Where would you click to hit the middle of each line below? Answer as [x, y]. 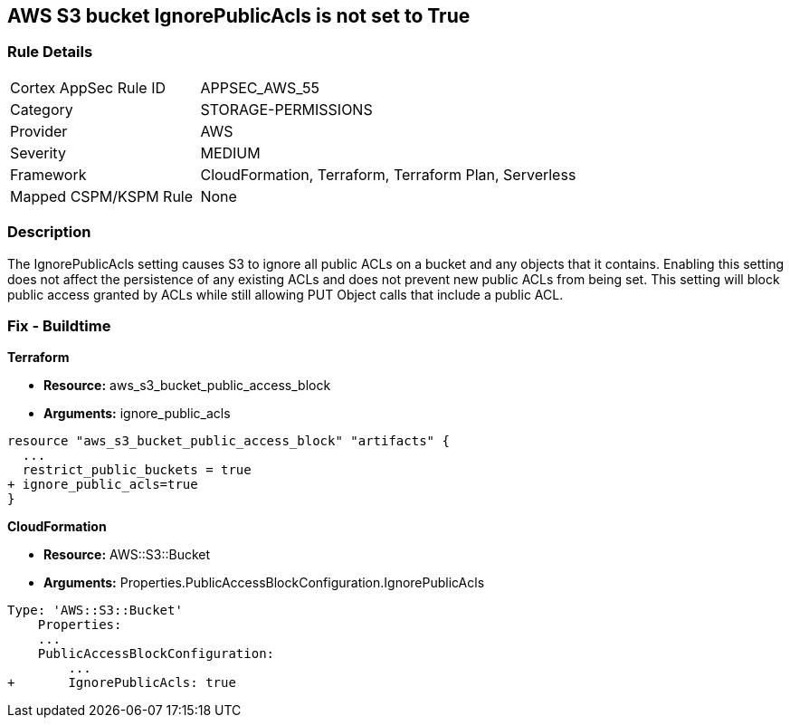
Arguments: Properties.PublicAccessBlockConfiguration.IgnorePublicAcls [264, 583]
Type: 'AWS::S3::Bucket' [95, 611]
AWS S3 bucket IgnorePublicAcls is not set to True [239, 16]
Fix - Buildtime [59, 325]
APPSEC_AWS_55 [260, 87]
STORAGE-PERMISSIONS [286, 109]
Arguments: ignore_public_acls [137, 414]
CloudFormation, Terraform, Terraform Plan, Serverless [388, 174]
